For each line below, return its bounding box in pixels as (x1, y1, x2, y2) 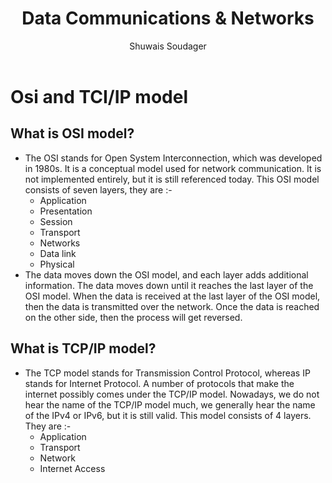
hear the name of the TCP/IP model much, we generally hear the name (24, 398, 316, 411)
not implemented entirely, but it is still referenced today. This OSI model (24, 173, 320, 185)
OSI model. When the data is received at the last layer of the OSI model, (24, 290, 321, 302)
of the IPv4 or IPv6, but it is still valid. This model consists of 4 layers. (24, 409, 312, 421)
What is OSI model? (10, 125, 135, 142)
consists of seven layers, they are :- (24, 183, 173, 196)
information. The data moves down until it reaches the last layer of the (24, 279, 314, 291)
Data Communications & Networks (21, 7, 315, 30)
